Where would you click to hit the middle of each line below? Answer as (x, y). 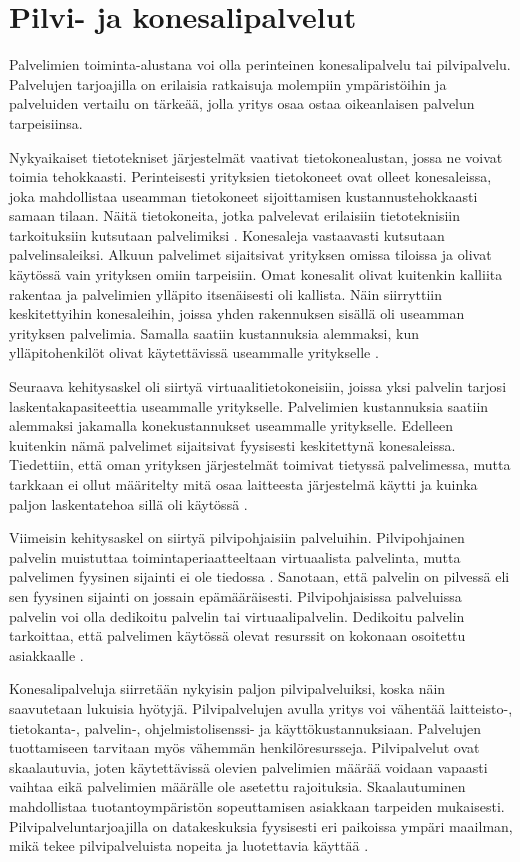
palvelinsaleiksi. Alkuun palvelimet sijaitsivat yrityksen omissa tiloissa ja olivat (250, 254)
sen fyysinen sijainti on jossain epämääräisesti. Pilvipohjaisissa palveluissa (235, 595)
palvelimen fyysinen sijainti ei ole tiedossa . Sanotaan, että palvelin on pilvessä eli (259, 576)
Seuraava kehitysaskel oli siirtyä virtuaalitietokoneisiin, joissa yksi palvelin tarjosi (258, 386)
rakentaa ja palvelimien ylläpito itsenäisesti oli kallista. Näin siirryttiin (225, 293)
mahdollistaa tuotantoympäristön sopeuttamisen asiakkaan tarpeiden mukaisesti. (257, 805)
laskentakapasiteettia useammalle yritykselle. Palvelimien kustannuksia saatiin (249, 405)
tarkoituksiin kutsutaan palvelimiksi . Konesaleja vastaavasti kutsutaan (227, 234)
